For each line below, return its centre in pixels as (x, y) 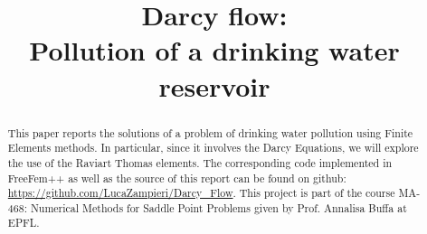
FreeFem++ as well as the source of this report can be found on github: (177, 178)
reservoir (214, 85)
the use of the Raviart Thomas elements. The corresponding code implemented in (200, 162)
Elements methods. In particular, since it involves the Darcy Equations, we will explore (213, 148)
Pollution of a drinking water (214, 50)
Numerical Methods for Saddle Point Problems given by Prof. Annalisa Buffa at (218, 207)
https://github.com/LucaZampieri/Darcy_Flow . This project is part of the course (201, 193)
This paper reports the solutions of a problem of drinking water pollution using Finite (210, 132)
